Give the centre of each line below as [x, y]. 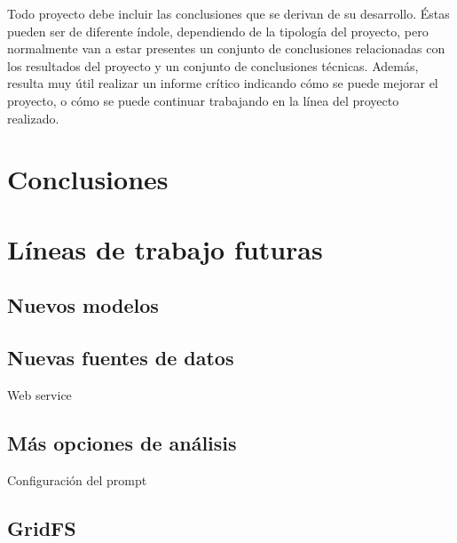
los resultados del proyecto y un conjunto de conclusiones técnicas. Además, [213, 65]
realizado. [33, 118]
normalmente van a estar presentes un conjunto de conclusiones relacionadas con [226, 48]
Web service [39, 394]
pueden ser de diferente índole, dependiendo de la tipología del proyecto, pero [218, 31]
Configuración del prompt [77, 479]
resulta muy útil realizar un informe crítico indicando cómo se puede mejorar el [223, 83]
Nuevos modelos [83, 305]
